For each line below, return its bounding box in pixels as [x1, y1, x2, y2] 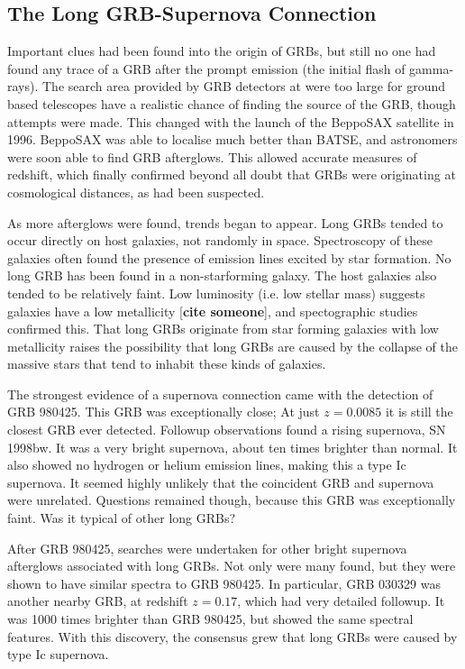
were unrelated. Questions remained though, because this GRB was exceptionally [7, 490, 456, 509]
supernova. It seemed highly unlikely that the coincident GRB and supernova [7, 472, 434, 491]
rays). [7, 77, 39, 96]
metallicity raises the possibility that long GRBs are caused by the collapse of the [7, 336, 459, 355]
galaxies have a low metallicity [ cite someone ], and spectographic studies [7, 301, 418, 320]
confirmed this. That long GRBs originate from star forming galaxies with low [7, 319, 439, 338]
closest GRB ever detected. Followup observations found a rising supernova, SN [7, 420, 446, 439]
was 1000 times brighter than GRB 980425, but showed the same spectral [7, 609, 414, 628]
